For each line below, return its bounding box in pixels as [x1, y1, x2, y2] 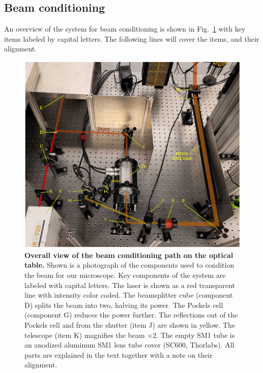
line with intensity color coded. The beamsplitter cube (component [24, 290, 233, 300]
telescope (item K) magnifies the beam [24, 329, 145, 340]
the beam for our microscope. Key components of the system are [24, 270, 226, 280]
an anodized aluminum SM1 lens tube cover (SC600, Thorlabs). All [24, 339, 235, 350]
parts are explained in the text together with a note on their [24, 349, 213, 360]
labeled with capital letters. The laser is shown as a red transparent [24, 279, 236, 290]
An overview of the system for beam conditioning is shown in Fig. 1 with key [4, 23, 246, 34]
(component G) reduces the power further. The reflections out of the [24, 309, 238, 320]
